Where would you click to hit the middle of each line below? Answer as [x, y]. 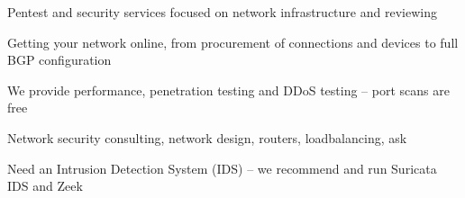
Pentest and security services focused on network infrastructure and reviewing [222, 12]
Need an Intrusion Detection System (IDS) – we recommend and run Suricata [222, 168]
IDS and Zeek [45, 186]
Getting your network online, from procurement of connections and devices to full [233, 42]
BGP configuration [59, 60]
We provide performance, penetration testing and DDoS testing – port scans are [228, 90]
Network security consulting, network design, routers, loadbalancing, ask [207, 137]
